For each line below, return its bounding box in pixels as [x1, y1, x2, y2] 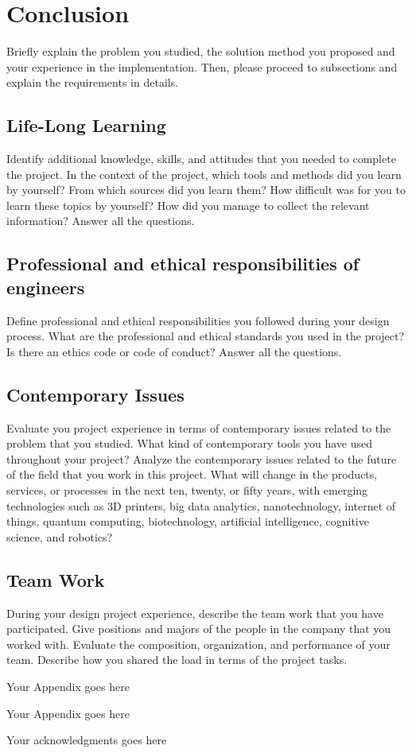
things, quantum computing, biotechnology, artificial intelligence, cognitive [6, 513, 369, 530]
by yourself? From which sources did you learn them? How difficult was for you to [6, 181, 406, 198]
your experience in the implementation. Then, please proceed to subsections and [6, 58, 398, 75]
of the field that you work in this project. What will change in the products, [6, 466, 378, 483]
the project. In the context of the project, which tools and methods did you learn [6, 165, 402, 182]
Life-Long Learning [6, 113, 166, 138]
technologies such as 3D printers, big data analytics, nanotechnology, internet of [6, 497, 396, 514]
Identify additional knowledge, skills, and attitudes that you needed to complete [6, 150, 396, 167]
